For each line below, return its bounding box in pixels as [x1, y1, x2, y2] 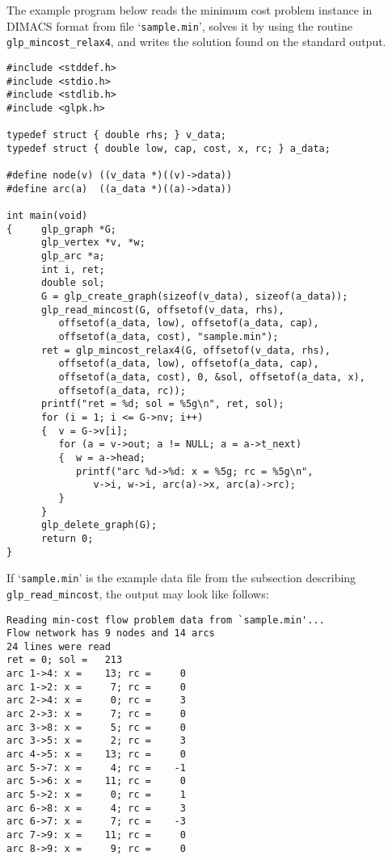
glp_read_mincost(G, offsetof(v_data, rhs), [40, 304, 285, 316]
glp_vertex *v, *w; [40, 237, 145, 249]
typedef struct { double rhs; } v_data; [6, 129, 227, 141]
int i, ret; [40, 263, 105, 275]
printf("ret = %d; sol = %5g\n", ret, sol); [40, 398, 285, 410]
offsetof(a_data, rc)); [58, 384, 186, 396]
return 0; [40, 532, 94, 544]
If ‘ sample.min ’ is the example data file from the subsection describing [6, 569, 356, 586]
